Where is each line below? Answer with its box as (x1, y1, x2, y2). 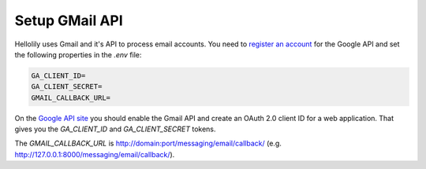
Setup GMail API (14, 12, 124, 29)
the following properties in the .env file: (14, 50, 142, 59)
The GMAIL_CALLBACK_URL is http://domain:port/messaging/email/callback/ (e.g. (14, 138, 282, 149)
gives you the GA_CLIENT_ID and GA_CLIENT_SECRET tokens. (14, 124, 216, 134)
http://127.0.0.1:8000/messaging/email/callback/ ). (14, 149, 175, 159)
